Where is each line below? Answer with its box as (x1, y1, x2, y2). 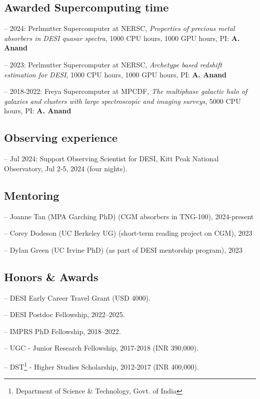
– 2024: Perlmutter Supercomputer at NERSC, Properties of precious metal (4, 23, 235, 33)
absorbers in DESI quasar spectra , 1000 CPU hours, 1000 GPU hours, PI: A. (4, 32, 240, 43)
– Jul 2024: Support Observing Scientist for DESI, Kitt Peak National (4, 153, 219, 164)
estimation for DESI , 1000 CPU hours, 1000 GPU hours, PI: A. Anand (4, 69, 226, 79)
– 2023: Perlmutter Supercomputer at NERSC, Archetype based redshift (4, 59, 222, 69)
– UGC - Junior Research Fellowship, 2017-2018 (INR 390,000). (4, 343, 198, 353)
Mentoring (4, 187, 59, 203)
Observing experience (4, 130, 118, 145)
